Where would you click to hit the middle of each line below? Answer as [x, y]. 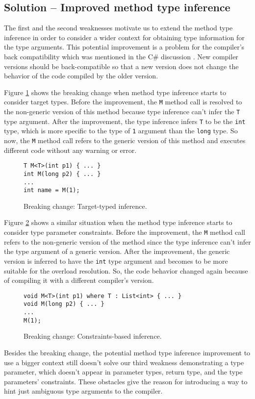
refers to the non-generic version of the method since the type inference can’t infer [127, 241]
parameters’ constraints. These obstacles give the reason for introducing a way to [126, 381]
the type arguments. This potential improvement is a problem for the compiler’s [124, 47]
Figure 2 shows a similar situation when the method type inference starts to [118, 222]
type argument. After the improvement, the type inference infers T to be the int [125, 121]
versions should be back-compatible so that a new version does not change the [121, 66]
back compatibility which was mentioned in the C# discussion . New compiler [121, 56]
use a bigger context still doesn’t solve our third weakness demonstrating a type [124, 362]
